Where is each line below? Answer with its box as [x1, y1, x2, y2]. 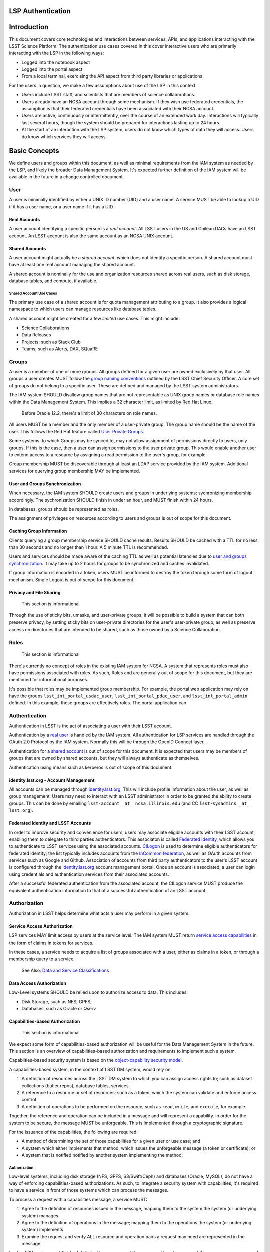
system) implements [21, 1227, 63, 1233]
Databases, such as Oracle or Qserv [21, 1005, 96, 1011]
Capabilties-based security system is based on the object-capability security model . [9, 1057, 183, 1063]
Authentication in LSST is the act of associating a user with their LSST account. [9, 723, 172, 729]
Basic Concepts [9, 147, 59, 155]
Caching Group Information [9, 528, 67, 534]
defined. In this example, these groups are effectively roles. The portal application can [9, 700, 187, 706]
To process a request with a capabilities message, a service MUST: [9, 1196, 147, 1202]
